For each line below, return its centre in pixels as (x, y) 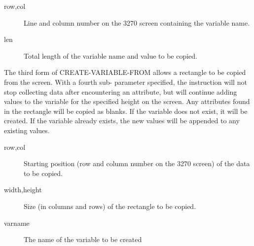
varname (17, 223)
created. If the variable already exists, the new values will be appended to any (122, 121)
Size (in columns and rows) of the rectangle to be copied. (110, 206)
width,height (23, 190)
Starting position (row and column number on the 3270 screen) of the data (137, 163)
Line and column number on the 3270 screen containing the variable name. (137, 22)
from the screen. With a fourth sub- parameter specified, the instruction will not (126, 82)
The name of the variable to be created (83, 239)
